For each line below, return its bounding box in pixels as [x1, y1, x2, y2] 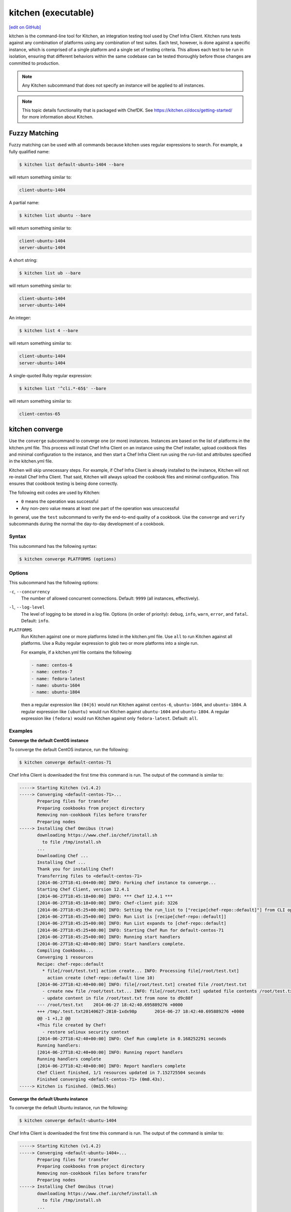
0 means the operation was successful [21, 498, 99, 504]
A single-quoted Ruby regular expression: [9, 372, 92, 378]
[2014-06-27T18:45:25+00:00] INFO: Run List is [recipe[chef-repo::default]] [37, 914, 226, 920]
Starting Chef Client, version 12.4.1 [37, 887, 129, 892]
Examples [9, 727, 33, 734]
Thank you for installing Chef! [37, 866, 114, 872]
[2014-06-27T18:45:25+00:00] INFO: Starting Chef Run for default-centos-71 [37, 927, 224, 933]
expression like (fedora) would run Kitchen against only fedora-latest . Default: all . [21, 716, 198, 721]
